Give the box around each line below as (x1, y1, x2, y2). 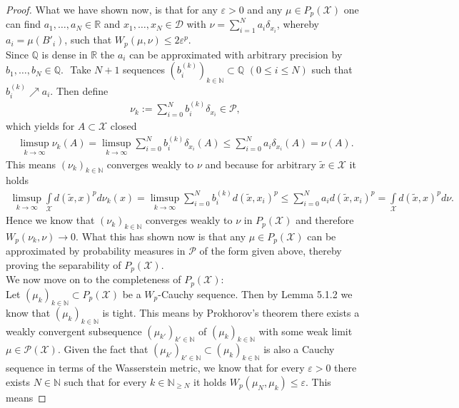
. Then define (50, 83, 109, 98)
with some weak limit (258, 323, 353, 338)
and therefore (296, 213, 354, 228)
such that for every (64, 374, 147, 389)
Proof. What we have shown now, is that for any (6, 2, 218, 16)
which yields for (6, 118, 75, 133)
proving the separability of (6, 257, 121, 272)
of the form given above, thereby (199, 243, 342, 258)
